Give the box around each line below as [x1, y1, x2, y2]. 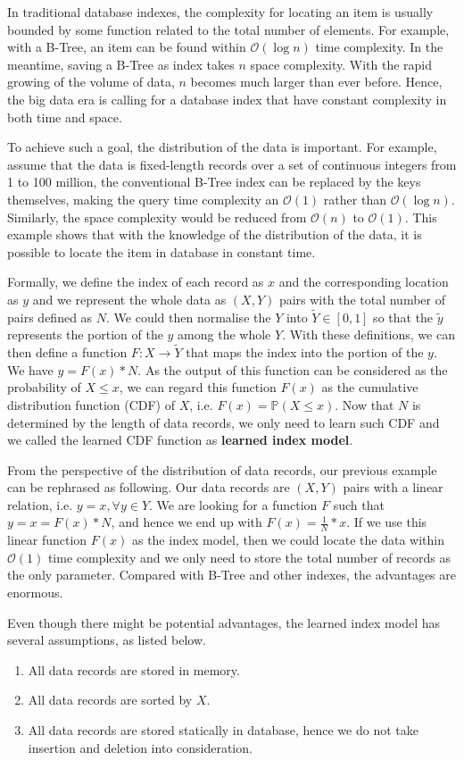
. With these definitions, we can [282, 325, 455, 344]
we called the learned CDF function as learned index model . [7, 430, 353, 449]
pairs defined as [7, 307, 93, 326]
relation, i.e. [7, 495, 73, 514]
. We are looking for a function [149, 495, 318, 514]
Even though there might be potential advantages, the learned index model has [7, 613, 441, 631]
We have [7, 360, 54, 379]
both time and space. [7, 107, 122, 126]
